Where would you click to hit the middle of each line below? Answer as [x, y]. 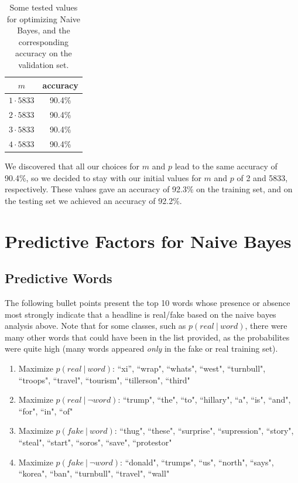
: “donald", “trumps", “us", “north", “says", [197, 462]
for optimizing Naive [44, 18]
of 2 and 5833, [262, 177]
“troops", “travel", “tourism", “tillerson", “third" [104, 380]
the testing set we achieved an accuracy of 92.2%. [93, 200]
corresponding [44, 41]
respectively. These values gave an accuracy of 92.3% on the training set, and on [149, 189]
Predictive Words [59, 278]
